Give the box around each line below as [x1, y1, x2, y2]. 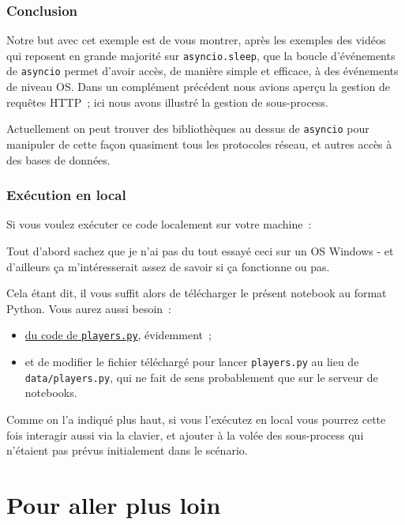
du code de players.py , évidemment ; [24, 327, 212, 343]
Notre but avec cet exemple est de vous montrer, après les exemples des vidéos [6, 32, 386, 48]
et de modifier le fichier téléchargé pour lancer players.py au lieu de [24, 353, 359, 369]
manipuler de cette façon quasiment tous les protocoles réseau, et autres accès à [6, 135, 392, 152]
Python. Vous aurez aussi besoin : [6, 300, 172, 316]
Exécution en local [6, 185, 126, 205]
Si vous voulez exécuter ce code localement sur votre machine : [6, 216, 312, 232]
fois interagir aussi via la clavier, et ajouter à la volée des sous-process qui [6, 426, 364, 443]
